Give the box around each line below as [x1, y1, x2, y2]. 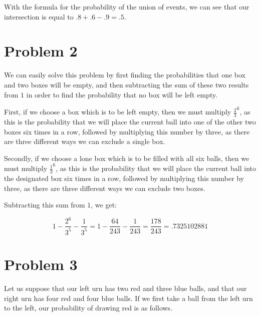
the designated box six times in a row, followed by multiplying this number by [4, 173, 244, 183]
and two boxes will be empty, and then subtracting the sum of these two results [4, 79, 249, 89]
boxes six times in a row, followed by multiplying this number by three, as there [4, 126, 250, 136]
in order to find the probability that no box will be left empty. [26, 89, 218, 99]
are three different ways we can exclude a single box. [4, 136, 165, 146]
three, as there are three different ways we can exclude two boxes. [4, 182, 205, 193]
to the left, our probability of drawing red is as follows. [4, 302, 173, 313]
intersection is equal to [4, 11, 74, 21]
